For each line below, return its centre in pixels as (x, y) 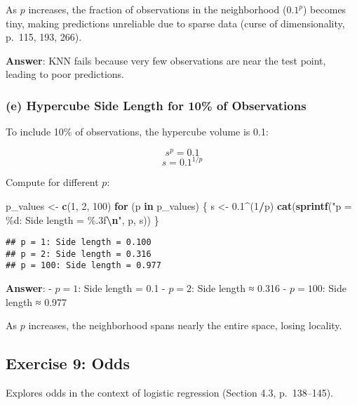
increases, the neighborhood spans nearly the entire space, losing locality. (185, 325)
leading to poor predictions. (65, 74)
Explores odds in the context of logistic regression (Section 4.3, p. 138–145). (169, 393)
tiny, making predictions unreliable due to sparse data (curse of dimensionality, (175, 23)
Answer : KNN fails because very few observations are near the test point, (166, 60)
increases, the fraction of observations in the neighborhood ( (157, 9)
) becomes (325, 9)
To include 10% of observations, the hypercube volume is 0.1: (137, 132)
